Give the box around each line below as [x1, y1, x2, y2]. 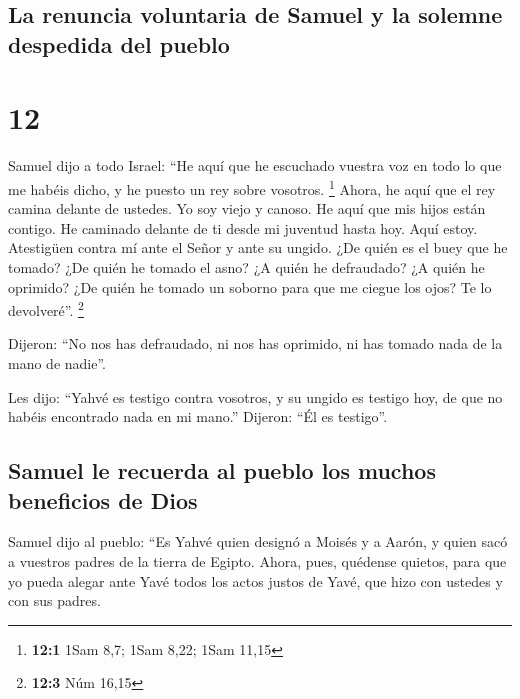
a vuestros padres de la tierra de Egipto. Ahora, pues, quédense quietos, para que [8, 550, 507, 571]
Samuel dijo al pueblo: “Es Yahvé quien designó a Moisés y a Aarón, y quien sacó [8, 531, 508, 552]
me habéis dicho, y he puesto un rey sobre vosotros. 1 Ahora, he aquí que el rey [8, 175, 496, 199]
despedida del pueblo [8, 28, 230, 59]
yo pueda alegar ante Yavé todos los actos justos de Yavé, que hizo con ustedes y [8, 570, 503, 591]
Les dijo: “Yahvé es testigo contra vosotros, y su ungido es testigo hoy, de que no [8, 386, 503, 407]
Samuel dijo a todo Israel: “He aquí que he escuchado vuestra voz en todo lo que [8, 155, 502, 176]
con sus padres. [8, 590, 101, 611]
